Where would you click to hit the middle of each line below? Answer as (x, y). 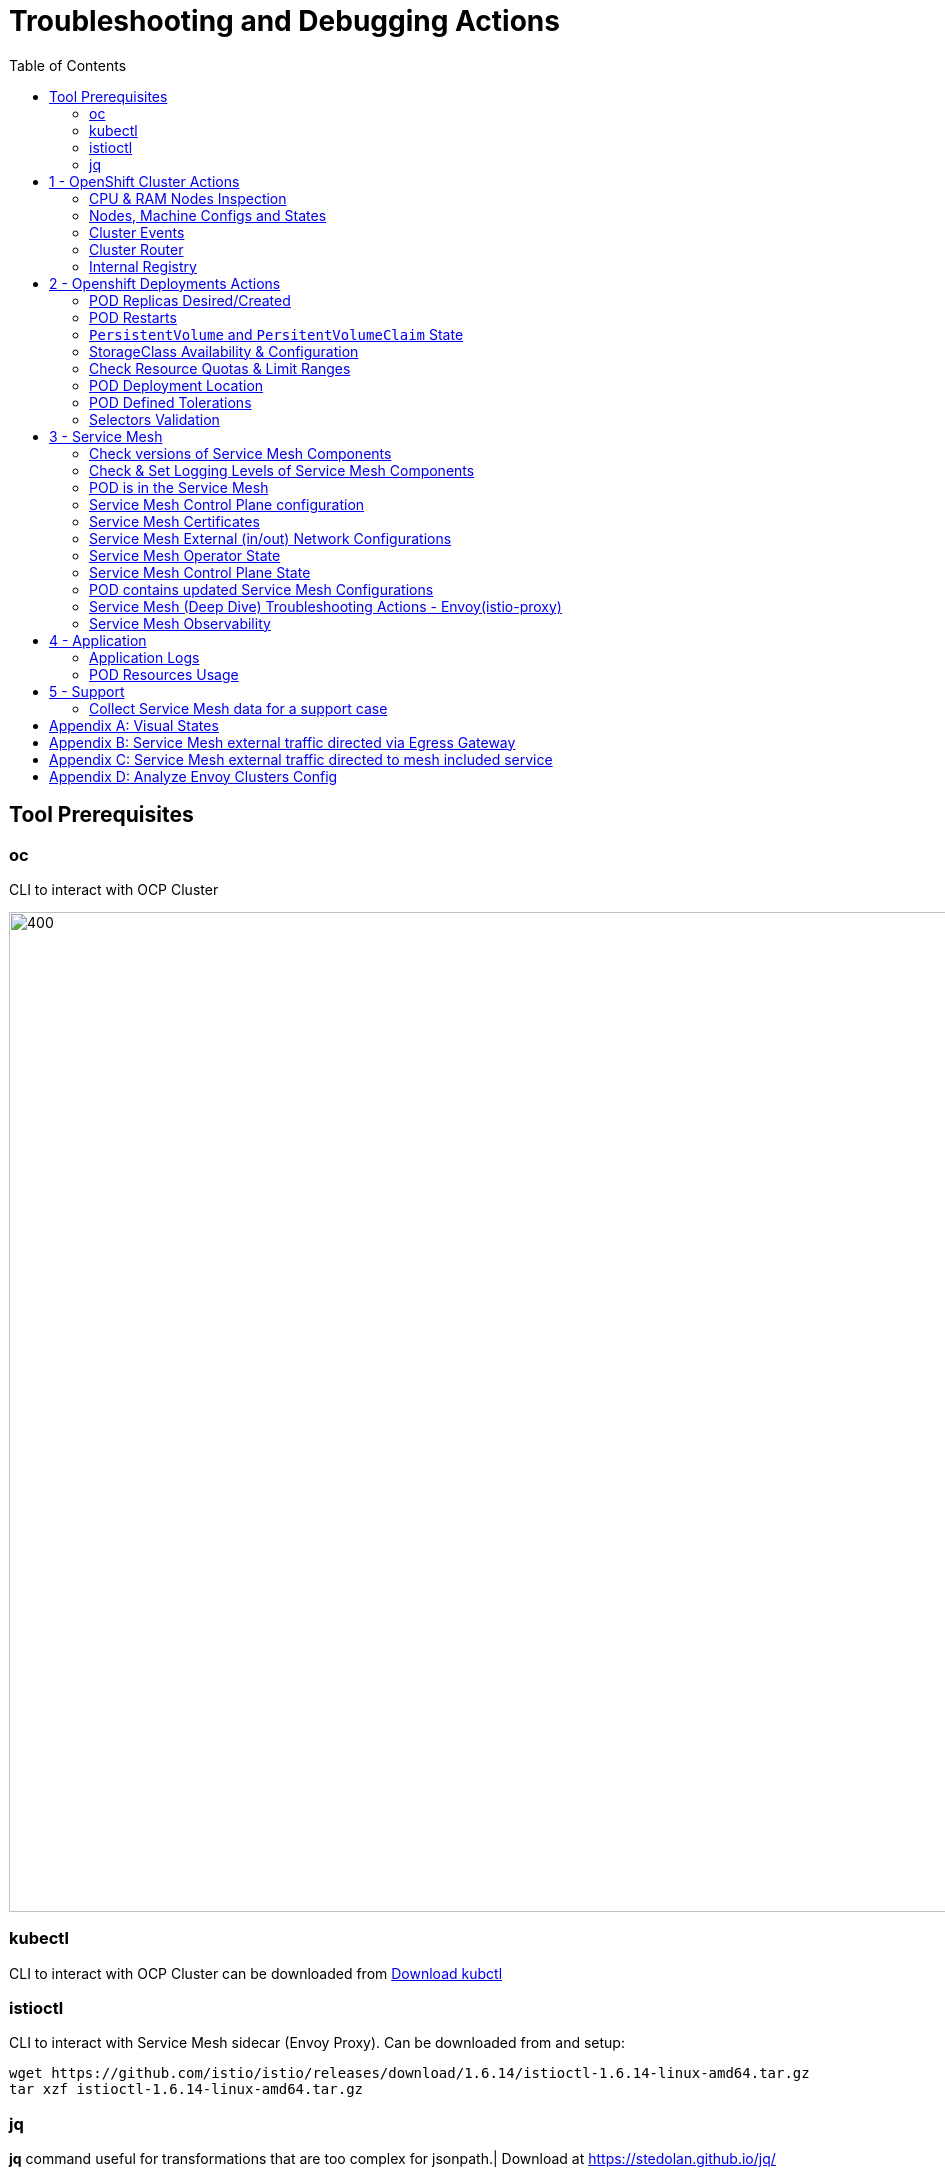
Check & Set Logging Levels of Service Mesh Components (282, 470)
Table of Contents (68, 65)
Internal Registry (143, 266)
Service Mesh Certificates (174, 521)
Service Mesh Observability (180, 623)
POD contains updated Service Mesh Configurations (261, 589)
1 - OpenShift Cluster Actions (144, 181)
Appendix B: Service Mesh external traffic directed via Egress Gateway (282, 742)
